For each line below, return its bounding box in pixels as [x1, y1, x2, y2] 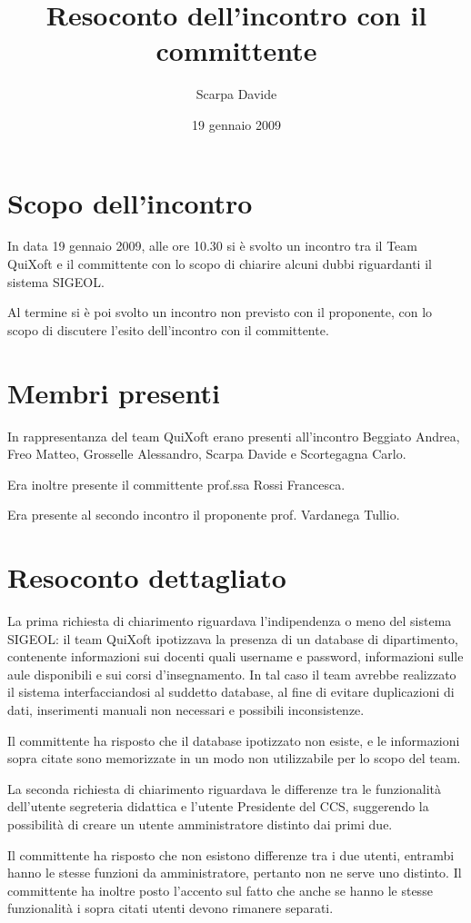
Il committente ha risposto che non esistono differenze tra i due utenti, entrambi [7, 845, 455, 864]
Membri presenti [7, 373, 220, 411]
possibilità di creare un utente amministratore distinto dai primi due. [7, 814, 393, 833]
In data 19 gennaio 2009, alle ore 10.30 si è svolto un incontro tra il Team [7, 236, 417, 255]
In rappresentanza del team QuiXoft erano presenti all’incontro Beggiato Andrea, [7, 426, 460, 445]
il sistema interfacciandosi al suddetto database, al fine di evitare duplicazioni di [7, 682, 455, 701]
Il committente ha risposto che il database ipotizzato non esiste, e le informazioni [7, 730, 460, 749]
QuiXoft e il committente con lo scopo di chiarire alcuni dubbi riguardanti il [7, 254, 432, 273]
